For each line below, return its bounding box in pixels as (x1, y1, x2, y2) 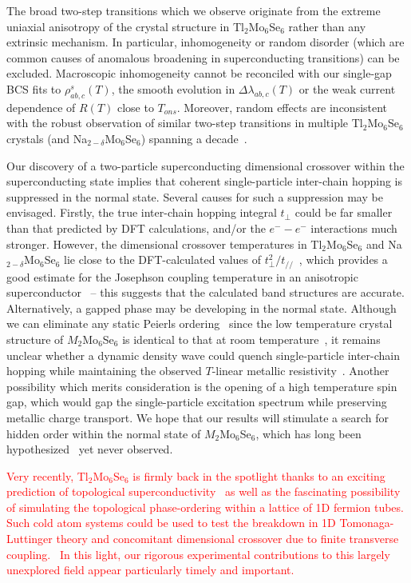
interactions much (310, 219, 397, 236)
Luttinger (6, 530, 53, 547)
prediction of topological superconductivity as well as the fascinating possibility (6, 483, 401, 500)
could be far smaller (294, 204, 393, 221)
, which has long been (255, 425, 362, 441)
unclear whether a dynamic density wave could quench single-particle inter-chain (6, 346, 401, 363)
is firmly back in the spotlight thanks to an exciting (132, 467, 385, 484)
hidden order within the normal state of (6, 425, 201, 441)
